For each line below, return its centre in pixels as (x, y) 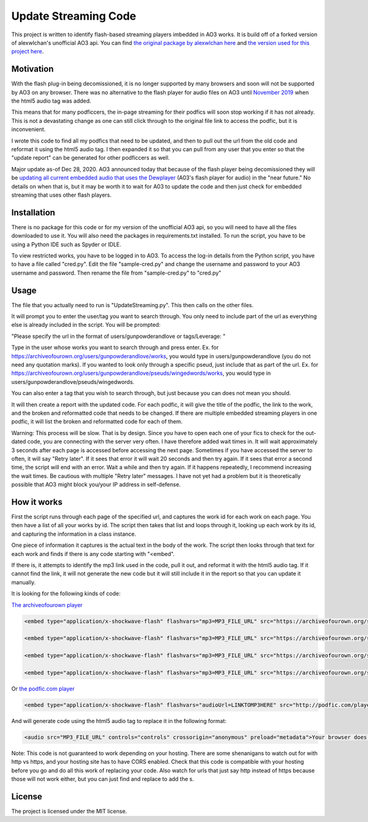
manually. (24, 582)
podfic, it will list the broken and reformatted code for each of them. (97, 421)
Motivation (33, 69)
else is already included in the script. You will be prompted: (86, 325)
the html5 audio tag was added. (51, 101)
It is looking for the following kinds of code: (66, 593)
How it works (37, 502)
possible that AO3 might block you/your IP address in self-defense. (96, 485)
